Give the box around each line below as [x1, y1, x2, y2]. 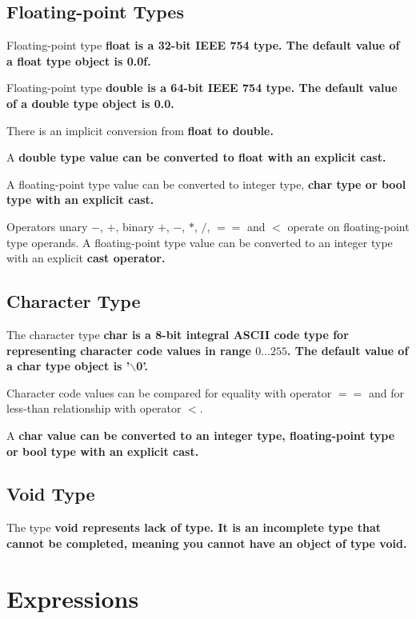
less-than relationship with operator [6, 400, 182, 417]
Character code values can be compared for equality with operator [6, 384, 332, 401]
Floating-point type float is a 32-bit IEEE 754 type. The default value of [6, 37, 400, 54]
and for [368, 384, 404, 401]
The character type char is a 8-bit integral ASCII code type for [6, 325, 349, 342]
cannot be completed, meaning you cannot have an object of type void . [6, 534, 407, 551]
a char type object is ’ [6, 357, 130, 374]
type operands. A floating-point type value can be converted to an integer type [6, 234, 393, 250]
